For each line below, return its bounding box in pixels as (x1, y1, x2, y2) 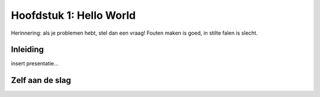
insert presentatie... (11, 60, 59, 67)
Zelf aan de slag (11, 75, 71, 85)
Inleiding (11, 45, 44, 55)
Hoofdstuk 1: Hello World (11, 9, 136, 22)
